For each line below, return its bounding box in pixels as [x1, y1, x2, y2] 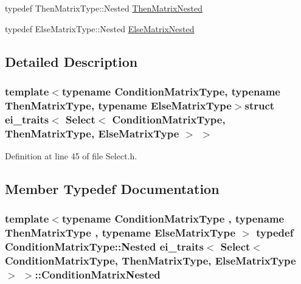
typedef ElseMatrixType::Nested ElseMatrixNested [5, 22, 195, 35]
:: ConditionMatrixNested [35, 266, 161, 282]
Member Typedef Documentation [5, 179, 220, 198]
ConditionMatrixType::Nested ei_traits [5, 239, 204, 254]
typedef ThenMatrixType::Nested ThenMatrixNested [5, 2, 202, 14]
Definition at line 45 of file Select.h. [5, 149, 137, 162]
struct [244, 97, 275, 113]
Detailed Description [5, 52, 138, 71]
